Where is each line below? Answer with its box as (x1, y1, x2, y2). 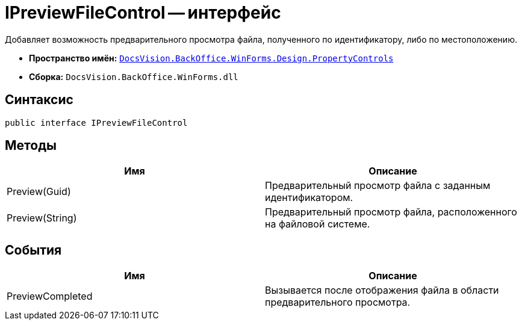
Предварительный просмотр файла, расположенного (265, 206, 517, 218)
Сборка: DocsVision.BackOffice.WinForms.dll (29, 71, 238, 82)
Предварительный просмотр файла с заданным (265, 179, 491, 192)
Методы (5, 138, 57, 153)
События (5, 242, 62, 258)
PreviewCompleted (7, 290, 93, 303)
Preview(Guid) (7, 185, 71, 198)
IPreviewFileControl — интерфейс (5, 2, 281, 23)
